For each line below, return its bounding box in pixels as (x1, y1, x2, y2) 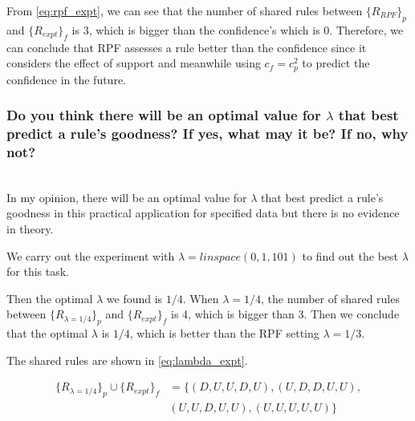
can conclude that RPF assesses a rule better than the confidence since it (6, 38, 367, 55)
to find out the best (302, 247, 398, 264)
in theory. (6, 221, 54, 237)
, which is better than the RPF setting (129, 325, 319, 342)
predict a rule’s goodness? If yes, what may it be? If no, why (6, 123, 409, 144)
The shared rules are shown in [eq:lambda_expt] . (6, 351, 248, 368)
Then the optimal (6, 289, 93, 306)
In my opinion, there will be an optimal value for (6, 188, 247, 205)
